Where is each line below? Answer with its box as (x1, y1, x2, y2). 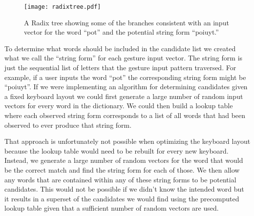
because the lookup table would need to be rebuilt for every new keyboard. (4, 145, 229, 156)
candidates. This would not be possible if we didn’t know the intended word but (4, 184, 244, 194)
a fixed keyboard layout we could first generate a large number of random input (4, 91, 243, 101)
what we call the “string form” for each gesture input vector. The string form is (4, 53, 243, 63)
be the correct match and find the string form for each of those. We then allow (4, 164, 240, 175)
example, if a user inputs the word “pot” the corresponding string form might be (4, 72, 246, 82)
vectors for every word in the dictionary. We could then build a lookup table (4, 100, 233, 111)
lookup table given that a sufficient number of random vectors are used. (4, 203, 219, 213)
